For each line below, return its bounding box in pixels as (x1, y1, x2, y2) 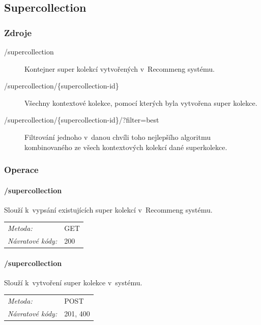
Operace (4, 163, 39, 176)
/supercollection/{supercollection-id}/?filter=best (4, 114, 159, 125)
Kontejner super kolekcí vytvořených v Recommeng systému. (24, 63, 215, 74)
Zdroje (4, 26, 32, 39)
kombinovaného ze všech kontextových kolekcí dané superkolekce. (24, 141, 227, 152)
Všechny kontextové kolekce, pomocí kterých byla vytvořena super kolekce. (24, 97, 257, 108)
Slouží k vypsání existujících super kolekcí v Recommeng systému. (4, 204, 213, 215)
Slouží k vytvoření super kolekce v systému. (4, 277, 142, 287)
